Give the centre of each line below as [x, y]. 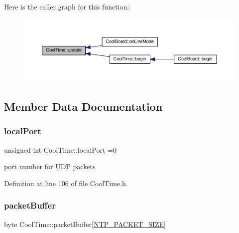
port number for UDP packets [50, 166]
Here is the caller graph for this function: [67, 6]
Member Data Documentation [83, 107]
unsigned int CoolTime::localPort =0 [60, 149]
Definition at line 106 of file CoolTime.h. [66, 183]
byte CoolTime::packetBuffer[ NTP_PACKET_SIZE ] [85, 224]
